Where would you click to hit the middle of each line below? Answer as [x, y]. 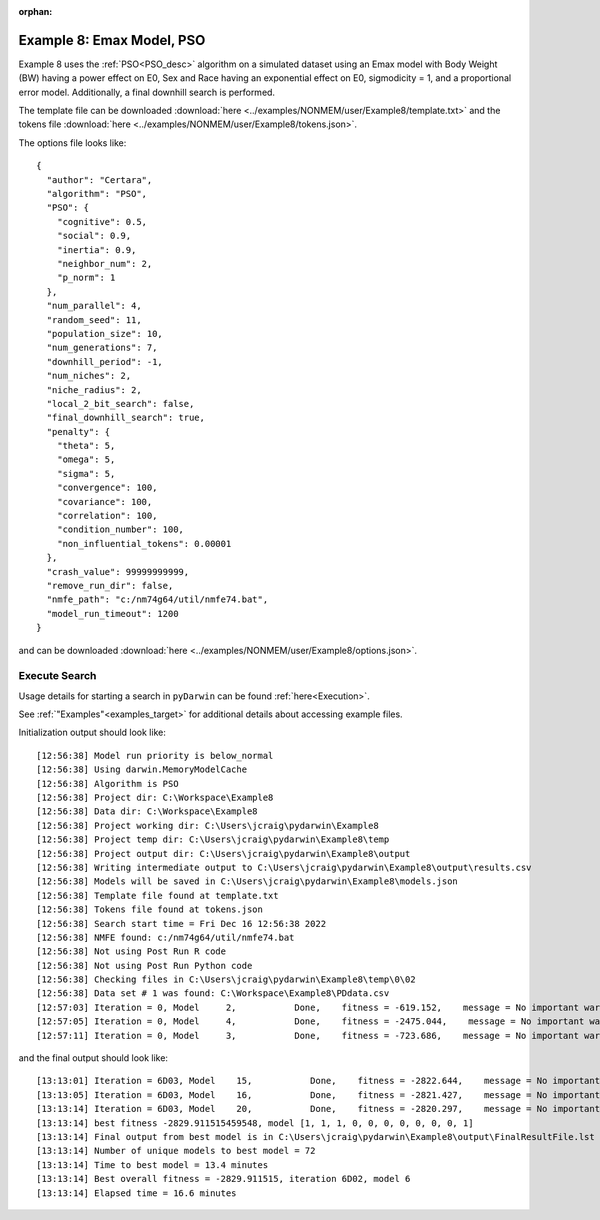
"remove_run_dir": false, [110, 585]
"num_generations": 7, [102, 348]
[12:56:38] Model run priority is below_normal [155, 755]
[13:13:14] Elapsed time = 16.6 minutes [136, 1193]
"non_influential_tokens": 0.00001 [144, 543]
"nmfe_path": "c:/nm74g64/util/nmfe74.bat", [157, 599]
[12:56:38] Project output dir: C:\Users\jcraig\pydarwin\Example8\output [223, 853]
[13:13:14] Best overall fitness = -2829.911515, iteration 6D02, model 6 [223, 1179]
